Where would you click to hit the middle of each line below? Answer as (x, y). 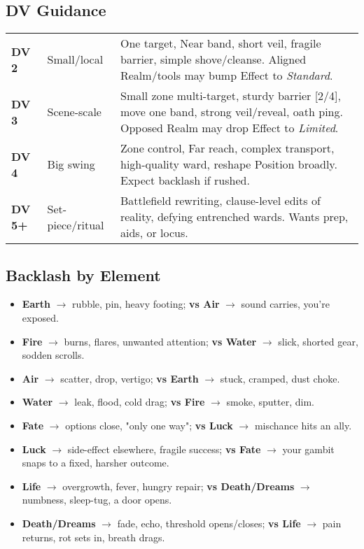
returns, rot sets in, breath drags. (93, 537)
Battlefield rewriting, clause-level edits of (220, 201)
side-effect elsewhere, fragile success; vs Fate (164, 449)
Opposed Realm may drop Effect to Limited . (229, 128)
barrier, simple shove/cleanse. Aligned (213, 59)
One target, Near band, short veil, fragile (220, 43)
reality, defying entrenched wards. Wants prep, (234, 217)
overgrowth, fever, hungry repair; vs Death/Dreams (178, 486)
